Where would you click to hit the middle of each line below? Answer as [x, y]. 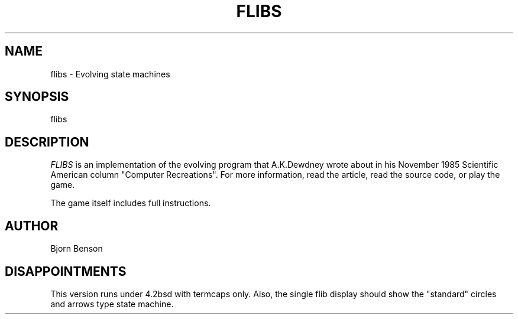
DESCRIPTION [47, 142]
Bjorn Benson [77, 249]
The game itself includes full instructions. [131, 203]
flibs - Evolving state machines [110, 74]
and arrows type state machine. [112, 304]
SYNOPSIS [37, 97]
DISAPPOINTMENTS [66, 271]
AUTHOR [32, 226]
